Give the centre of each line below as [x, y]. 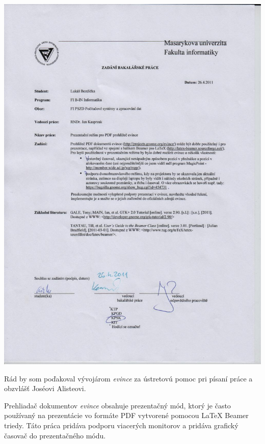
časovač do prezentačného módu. [55, 435]
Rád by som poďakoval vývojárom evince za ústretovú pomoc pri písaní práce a [128, 378]
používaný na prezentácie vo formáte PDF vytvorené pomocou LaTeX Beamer [126, 415]
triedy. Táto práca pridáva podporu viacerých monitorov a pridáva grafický [121, 425]
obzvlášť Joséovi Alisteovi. [45, 388]
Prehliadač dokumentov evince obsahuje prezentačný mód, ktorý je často [117, 405]
